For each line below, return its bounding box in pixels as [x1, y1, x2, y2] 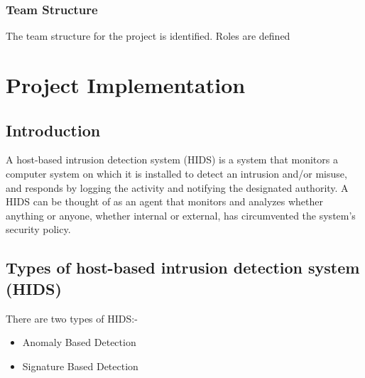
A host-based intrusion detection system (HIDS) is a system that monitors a [6, 152, 338, 167]
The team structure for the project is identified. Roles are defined [6, 28, 290, 43]
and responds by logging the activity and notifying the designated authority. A [6, 180, 349, 195]
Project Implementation [6, 70, 246, 99]
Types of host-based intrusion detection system [6, 256, 360, 279]
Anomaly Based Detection [22, 335, 136, 350]
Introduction [6, 119, 101, 141]
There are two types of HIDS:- [6, 310, 138, 325]
